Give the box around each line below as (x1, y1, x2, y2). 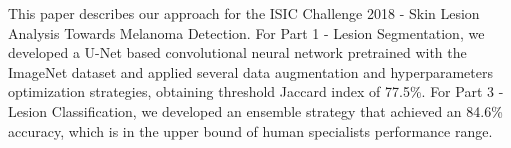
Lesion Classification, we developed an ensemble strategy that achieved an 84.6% (8, 100, 503, 121)
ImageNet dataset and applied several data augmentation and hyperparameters (8, 61, 493, 82)
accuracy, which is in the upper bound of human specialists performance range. (8, 120, 493, 141)
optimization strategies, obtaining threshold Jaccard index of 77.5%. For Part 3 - (8, 81, 504, 102)
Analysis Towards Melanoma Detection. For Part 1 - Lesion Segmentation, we (8, 22, 485, 43)
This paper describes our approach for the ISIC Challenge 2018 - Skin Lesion (8, 3, 480, 23)
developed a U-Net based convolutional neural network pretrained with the (8, 42, 467, 63)
